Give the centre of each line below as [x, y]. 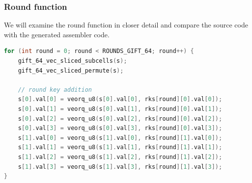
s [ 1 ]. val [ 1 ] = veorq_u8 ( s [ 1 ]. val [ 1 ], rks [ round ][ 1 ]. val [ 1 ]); [120, 147]
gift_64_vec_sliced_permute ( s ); [71, 70]
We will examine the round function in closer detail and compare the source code [126, 25]
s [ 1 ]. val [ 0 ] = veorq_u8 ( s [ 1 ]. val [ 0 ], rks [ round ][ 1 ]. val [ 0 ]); [120, 138]
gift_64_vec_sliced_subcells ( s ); [72, 61]
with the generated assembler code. [57, 34]
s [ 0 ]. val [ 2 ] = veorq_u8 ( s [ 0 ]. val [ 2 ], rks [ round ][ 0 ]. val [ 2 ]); [120, 118]
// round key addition [55, 90]
